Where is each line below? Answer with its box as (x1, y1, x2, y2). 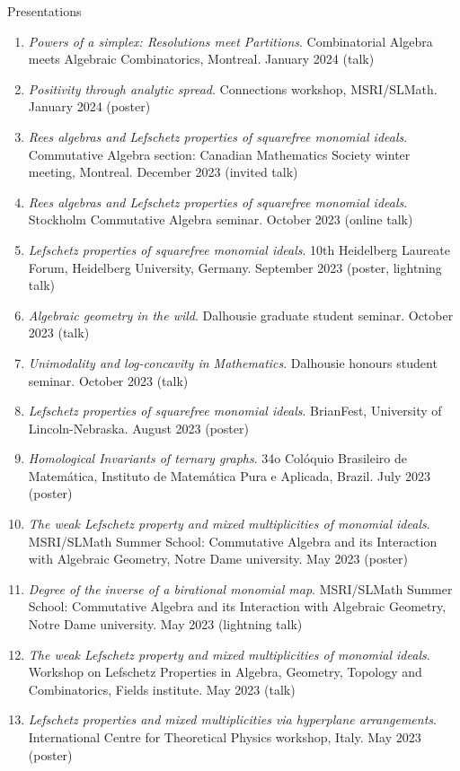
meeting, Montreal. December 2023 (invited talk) (28, 162, 298, 181)
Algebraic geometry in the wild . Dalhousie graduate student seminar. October (28, 305, 454, 324)
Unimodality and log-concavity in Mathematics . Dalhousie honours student (28, 353, 438, 372)
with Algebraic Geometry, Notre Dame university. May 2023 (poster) (28, 549, 408, 568)
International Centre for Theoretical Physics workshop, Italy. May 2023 (28, 728, 421, 746)
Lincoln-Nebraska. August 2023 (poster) (28, 418, 249, 437)
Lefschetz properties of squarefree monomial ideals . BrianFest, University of (28, 401, 442, 420)
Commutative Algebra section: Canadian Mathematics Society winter (28, 145, 411, 163)
